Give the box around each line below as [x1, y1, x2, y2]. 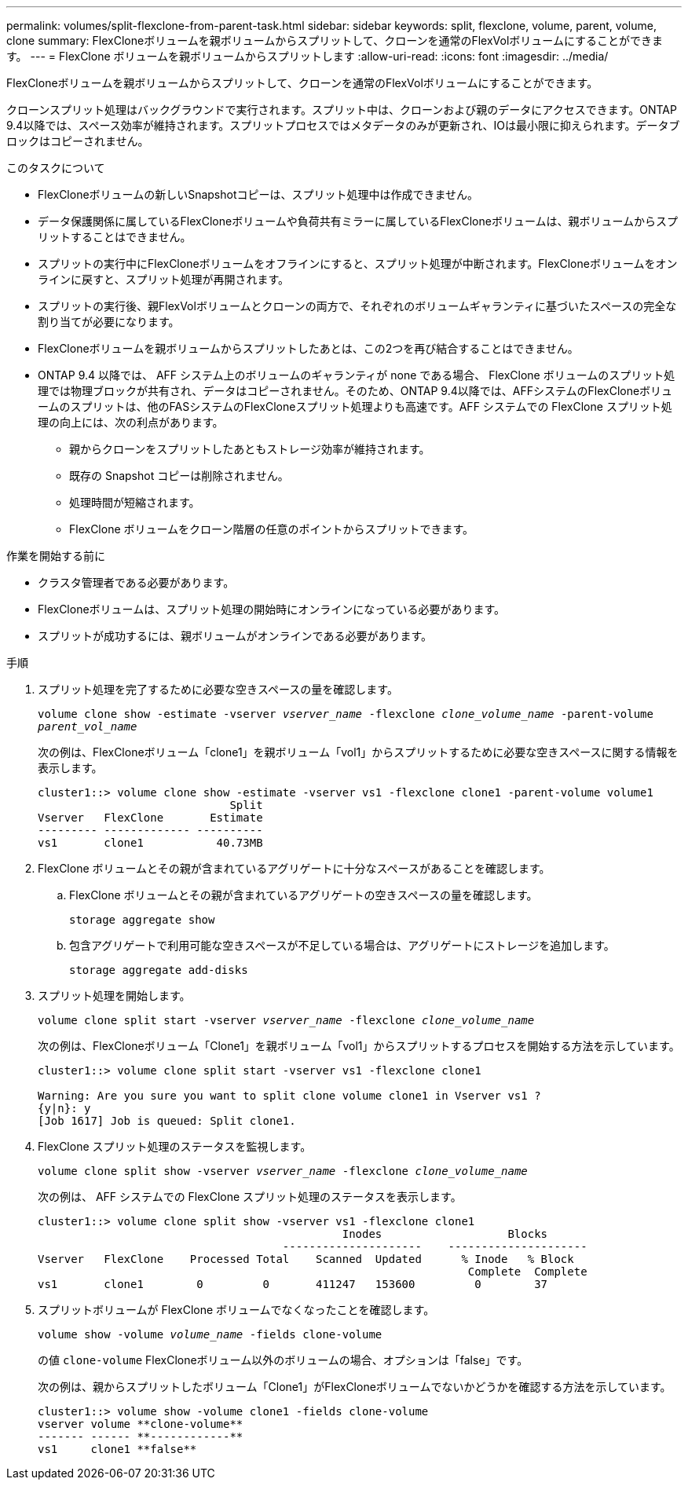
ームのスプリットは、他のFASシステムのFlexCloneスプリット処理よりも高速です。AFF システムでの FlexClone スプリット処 [38, 400, 672, 413]
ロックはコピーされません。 [6, 134, 149, 148]
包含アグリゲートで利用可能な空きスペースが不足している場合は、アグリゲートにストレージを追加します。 [69, 939, 615, 952]
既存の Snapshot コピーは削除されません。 [69, 469, 289, 482]
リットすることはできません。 [38, 230, 192, 243]
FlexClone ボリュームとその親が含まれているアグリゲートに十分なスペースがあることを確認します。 [38, 862, 551, 875]
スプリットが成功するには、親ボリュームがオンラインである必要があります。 [38, 629, 433, 642]
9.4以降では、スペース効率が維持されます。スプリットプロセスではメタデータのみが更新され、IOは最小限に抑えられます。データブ [6, 119, 680, 132]
